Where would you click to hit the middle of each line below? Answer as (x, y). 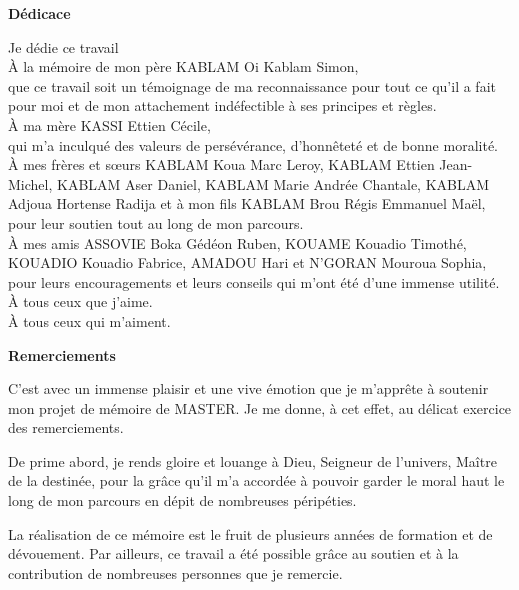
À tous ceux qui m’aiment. (89, 320)
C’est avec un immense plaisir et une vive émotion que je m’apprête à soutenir (248, 388)
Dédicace (39, 13)
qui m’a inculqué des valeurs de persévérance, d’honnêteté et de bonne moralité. (253, 144)
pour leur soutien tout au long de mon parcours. (156, 222)
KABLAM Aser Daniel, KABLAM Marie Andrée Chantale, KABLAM (273, 183)
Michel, (30, 183)
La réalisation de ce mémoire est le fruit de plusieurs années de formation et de (250, 533)
